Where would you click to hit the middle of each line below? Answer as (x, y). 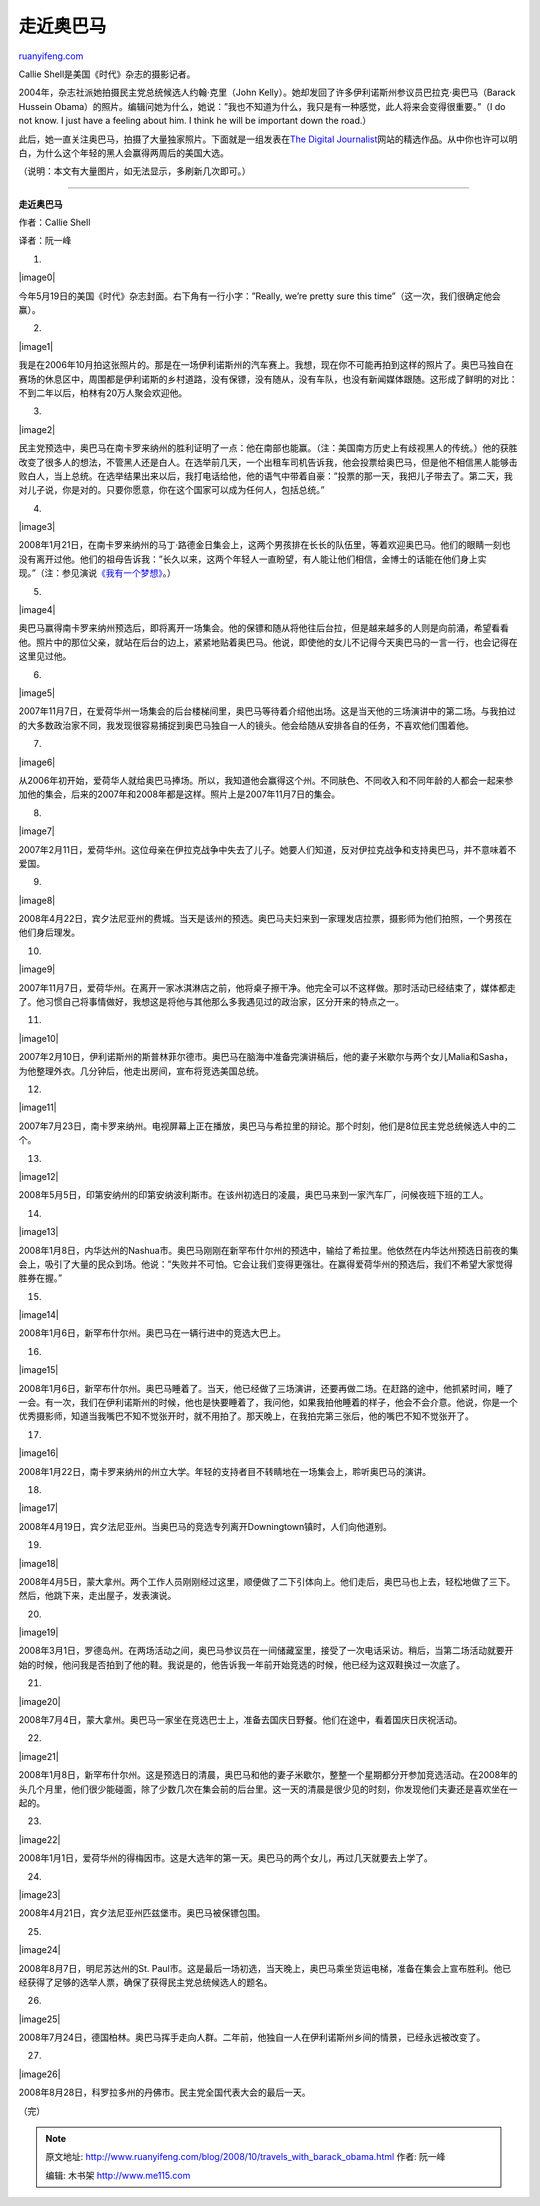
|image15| (38, 1370)
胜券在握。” (40, 1278)
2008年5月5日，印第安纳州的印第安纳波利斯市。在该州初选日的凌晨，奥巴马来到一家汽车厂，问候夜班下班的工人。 (253, 1195)
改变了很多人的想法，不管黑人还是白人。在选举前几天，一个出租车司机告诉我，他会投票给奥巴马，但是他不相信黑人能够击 (268, 462)
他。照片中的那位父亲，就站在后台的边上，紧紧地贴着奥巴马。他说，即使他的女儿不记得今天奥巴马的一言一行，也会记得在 (268, 642)
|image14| (38, 1315)
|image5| (36, 693)
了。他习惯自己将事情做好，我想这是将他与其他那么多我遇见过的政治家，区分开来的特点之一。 (211, 1002)
